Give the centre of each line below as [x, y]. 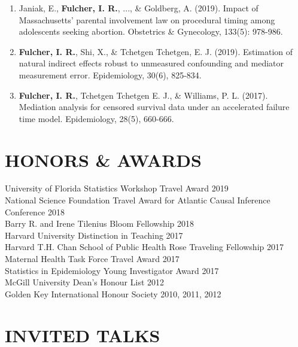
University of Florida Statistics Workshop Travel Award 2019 [117, 188]
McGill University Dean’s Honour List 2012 [85, 282]
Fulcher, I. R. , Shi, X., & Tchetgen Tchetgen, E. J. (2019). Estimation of [156, 51]
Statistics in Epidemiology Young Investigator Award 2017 [112, 270]
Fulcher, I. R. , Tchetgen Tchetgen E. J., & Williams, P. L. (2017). [143, 95]
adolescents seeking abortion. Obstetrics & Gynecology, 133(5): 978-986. [151, 31]
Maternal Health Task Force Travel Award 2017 [92, 259]
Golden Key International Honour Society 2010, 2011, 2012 [113, 293]
